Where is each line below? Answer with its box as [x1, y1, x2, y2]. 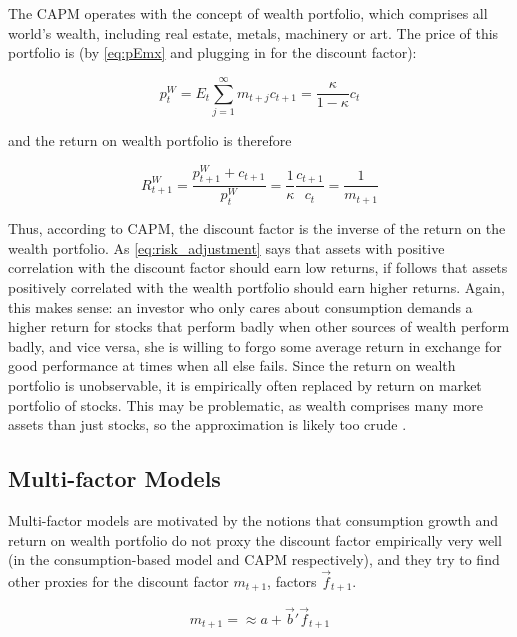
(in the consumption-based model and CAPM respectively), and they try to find [8, 549, 500, 570]
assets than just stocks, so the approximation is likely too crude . [8, 414, 407, 435]
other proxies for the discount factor [8, 570, 229, 591]
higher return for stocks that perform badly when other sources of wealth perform [8, 316, 510, 337]
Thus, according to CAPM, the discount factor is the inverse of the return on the [8, 218, 506, 239]
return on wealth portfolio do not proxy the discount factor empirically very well [8, 529, 502, 550]
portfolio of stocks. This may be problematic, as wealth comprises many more [8, 394, 484, 415]
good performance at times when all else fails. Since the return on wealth [8, 355, 456, 376]
